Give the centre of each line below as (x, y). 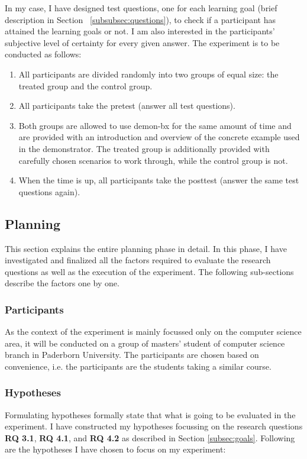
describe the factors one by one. (62, 283)
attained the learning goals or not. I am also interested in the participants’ (140, 31)
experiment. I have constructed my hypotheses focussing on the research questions (154, 426)
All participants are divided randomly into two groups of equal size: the (148, 74)
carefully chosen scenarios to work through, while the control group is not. (153, 160)
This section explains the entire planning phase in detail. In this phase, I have (146, 248)
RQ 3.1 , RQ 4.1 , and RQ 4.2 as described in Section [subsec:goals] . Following (150, 437)
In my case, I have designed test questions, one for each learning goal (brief (141, 8)
